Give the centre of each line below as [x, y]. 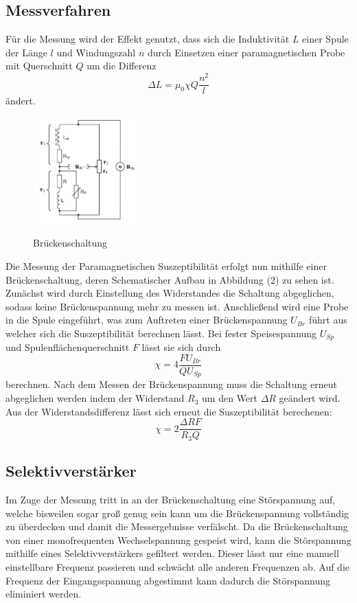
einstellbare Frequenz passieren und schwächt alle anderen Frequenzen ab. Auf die [178, 566]
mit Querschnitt [39, 66]
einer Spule [325, 39]
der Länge [26, 52]
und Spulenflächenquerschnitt [68, 347]
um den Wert [230, 398]
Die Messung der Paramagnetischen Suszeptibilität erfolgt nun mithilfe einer [166, 265]
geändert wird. [310, 398]
